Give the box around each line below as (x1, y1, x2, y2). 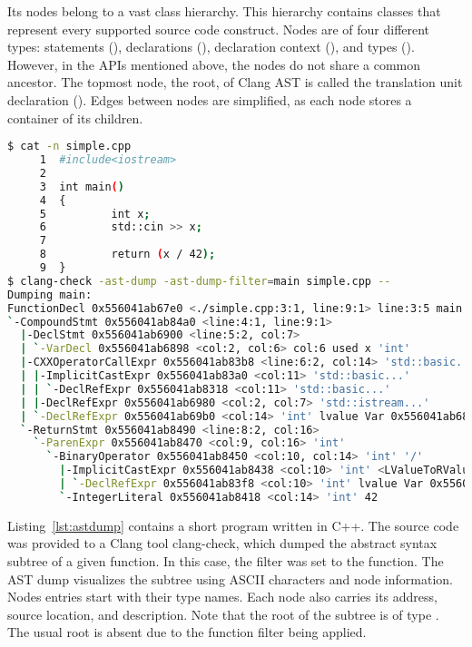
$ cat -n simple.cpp (7, 140, 132, 153)
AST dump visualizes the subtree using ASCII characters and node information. (7, 569, 453, 588)
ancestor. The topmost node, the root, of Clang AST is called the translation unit (7, 73, 463, 92)
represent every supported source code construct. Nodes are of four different (7, 19, 430, 38)
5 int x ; (39, 207, 151, 221)
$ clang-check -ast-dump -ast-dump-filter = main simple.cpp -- (7, 274, 391, 288)
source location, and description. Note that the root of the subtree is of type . (7, 604, 439, 623)
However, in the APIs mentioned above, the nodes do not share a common (7, 54, 421, 74)
